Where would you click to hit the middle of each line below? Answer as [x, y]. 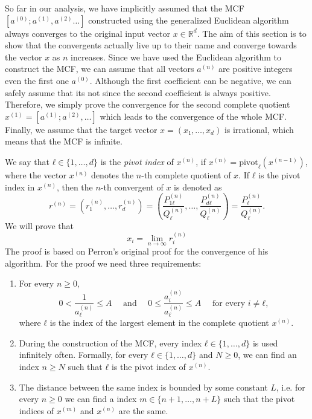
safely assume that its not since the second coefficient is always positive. [138, 92]
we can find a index [101, 399]
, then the [75, 187]
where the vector [36, 174]
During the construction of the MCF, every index [110, 343]
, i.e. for [291, 387]
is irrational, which [259, 129]
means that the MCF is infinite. [64, 141]
